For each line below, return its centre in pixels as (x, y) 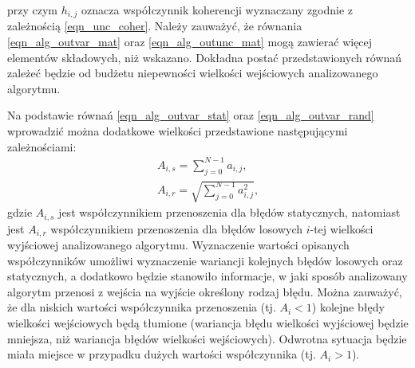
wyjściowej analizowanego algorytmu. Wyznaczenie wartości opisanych (178, 245)
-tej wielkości (342, 228)
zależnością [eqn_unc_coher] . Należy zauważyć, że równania (155, 26)
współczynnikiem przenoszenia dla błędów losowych (176, 228)
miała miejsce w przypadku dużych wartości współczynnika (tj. (162, 354)
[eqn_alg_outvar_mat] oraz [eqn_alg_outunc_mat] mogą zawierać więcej (190, 42)
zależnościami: (42, 146)
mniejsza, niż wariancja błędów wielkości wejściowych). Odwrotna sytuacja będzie (207, 338)
